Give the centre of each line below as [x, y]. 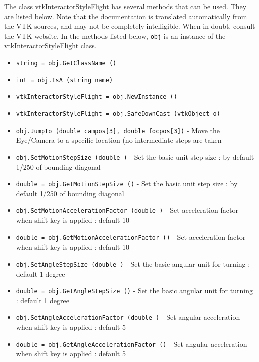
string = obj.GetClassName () [66, 64]
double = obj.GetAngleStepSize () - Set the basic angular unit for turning [134, 290]
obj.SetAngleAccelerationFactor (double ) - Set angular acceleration [128, 317]
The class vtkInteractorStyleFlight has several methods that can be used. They [125, 6]
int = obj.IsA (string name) [64, 80]
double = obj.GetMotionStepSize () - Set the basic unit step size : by [127, 184]
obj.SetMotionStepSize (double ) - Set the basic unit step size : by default [135, 156]
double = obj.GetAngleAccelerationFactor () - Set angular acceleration [132, 344]
